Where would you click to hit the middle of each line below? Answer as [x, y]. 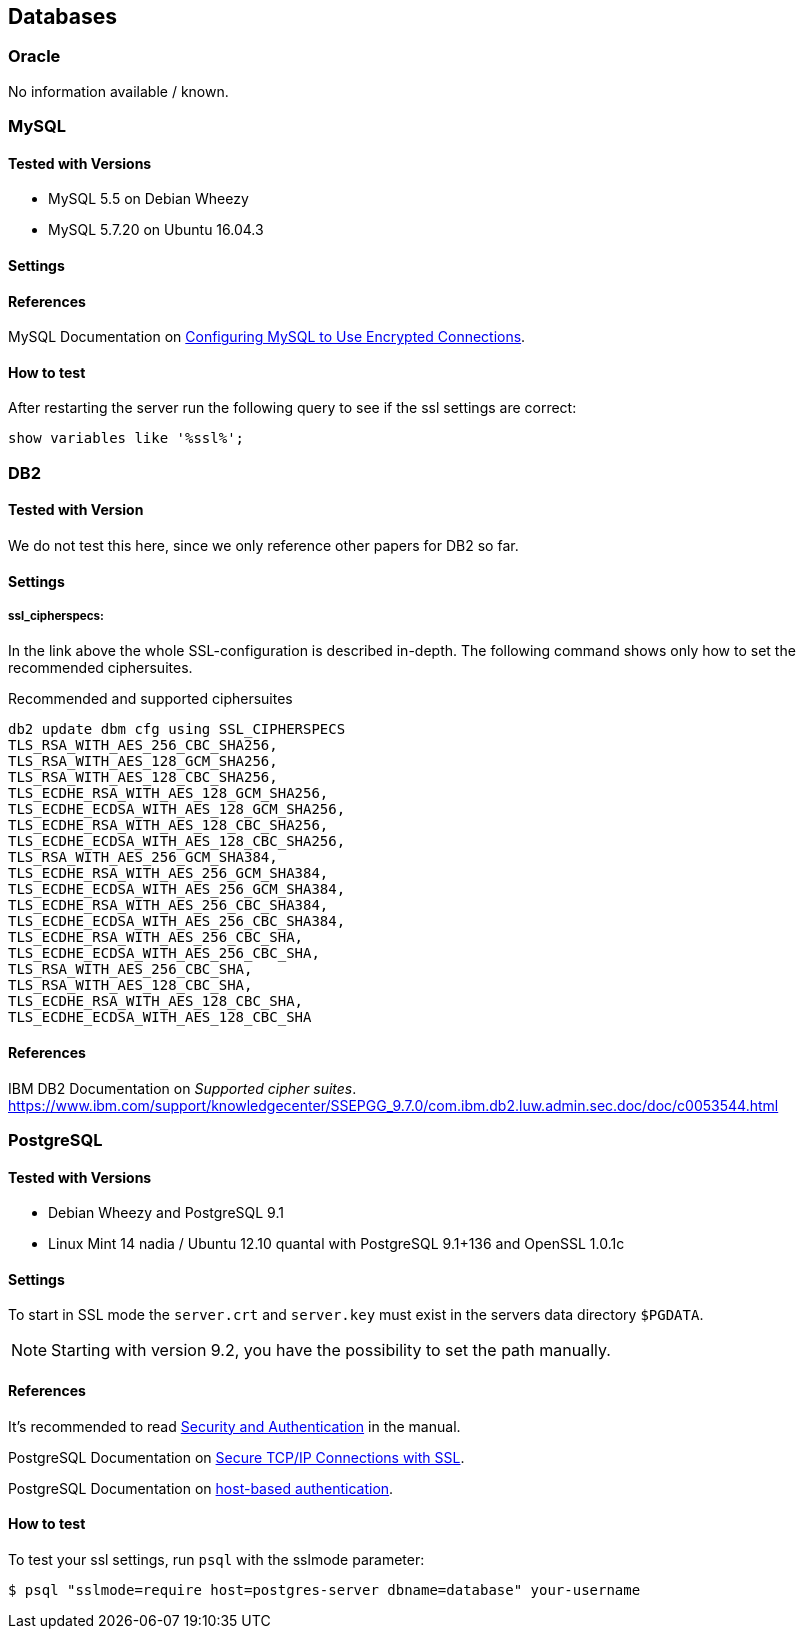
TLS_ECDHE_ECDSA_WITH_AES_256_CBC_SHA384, [177, 921]
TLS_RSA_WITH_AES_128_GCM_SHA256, [143, 761]
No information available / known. [118, 91]
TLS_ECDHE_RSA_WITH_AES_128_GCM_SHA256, [168, 793]
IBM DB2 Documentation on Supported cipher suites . [182, 1088]
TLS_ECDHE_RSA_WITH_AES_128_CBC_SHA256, [168, 825]
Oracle [34, 56]
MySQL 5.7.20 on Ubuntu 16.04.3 [156, 230]
